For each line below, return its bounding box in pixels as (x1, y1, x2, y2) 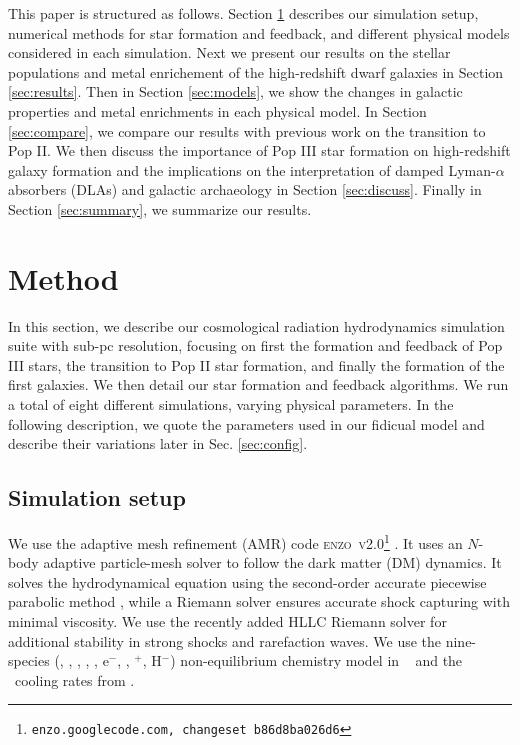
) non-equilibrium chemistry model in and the (170, 650, 463, 671)
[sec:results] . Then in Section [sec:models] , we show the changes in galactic (8, 81, 463, 102)
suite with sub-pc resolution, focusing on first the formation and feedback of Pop (8, 335, 503, 356)
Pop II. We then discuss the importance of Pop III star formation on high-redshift (8, 140, 511, 161)
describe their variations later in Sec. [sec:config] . (8, 433, 308, 454)
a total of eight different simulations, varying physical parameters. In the (8, 394, 454, 415)
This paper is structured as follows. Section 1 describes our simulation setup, (8, 3, 479, 23)
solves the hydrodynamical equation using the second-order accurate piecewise (8, 571, 487, 592)
